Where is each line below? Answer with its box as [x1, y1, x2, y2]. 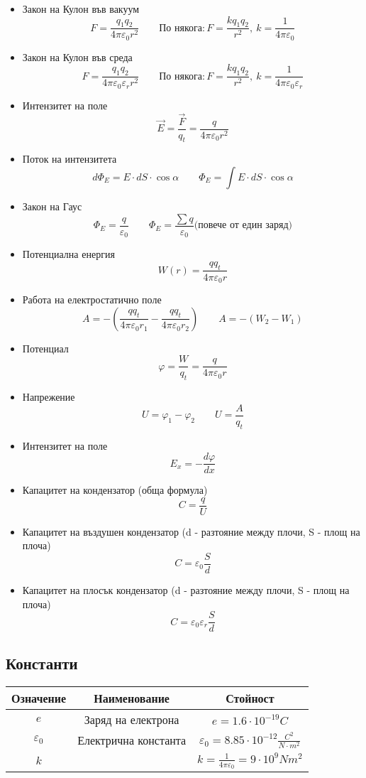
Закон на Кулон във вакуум [22, 1, 140, 16]
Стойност [226, 689, 274, 706]
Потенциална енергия [22, 247, 115, 261]
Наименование [94, 689, 170, 706]
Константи [6, 652, 78, 674]
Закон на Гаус [22, 199, 82, 214]
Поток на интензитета [22, 151, 117, 166]
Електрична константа [77, 731, 187, 748]
